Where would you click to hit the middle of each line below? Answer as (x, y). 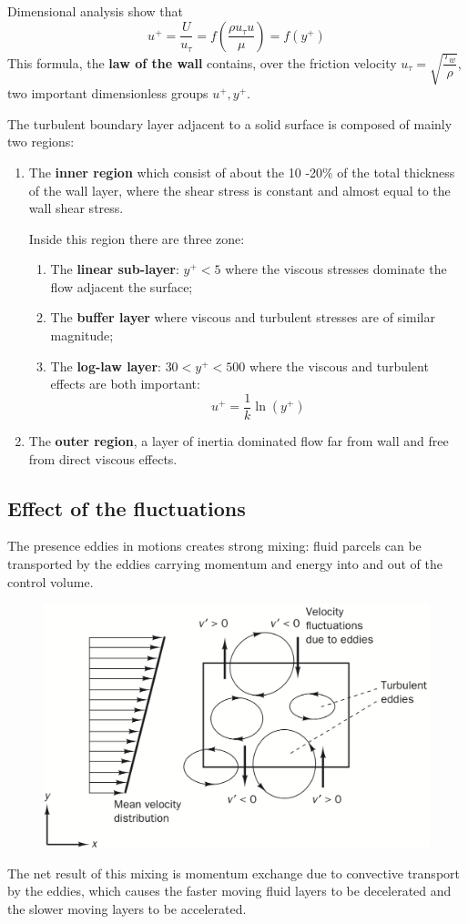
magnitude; (82, 335)
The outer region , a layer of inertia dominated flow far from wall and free (239, 440)
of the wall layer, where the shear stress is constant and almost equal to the (239, 190)
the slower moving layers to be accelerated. (127, 908)
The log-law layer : (106, 366)
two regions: (41, 142)
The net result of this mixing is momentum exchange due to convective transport (234, 873)
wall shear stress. (76, 208)
